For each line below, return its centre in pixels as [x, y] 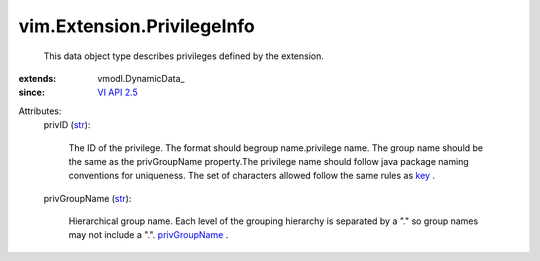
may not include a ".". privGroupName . [148, 235]
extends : [37, 78]
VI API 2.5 [118, 92]
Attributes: [40, 111]
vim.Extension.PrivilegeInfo [136, 26]
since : [31, 92]
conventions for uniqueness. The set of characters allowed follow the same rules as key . [251, 176]
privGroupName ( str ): [87, 198]
